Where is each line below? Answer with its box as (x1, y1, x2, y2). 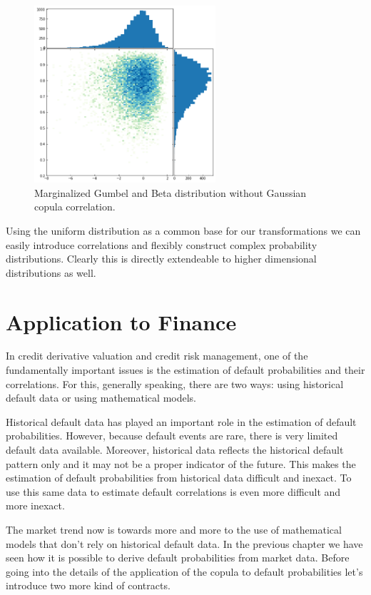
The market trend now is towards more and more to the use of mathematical (6, 522, 342, 537)
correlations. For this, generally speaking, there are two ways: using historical (6, 376, 344, 391)
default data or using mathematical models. (6, 390, 196, 405)
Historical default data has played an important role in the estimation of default (6, 414, 357, 429)
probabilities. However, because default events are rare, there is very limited (6, 428, 338, 443)
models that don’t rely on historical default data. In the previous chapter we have (6, 536, 363, 551)
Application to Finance (6, 307, 237, 336)
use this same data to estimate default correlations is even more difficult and (6, 484, 341, 499)
